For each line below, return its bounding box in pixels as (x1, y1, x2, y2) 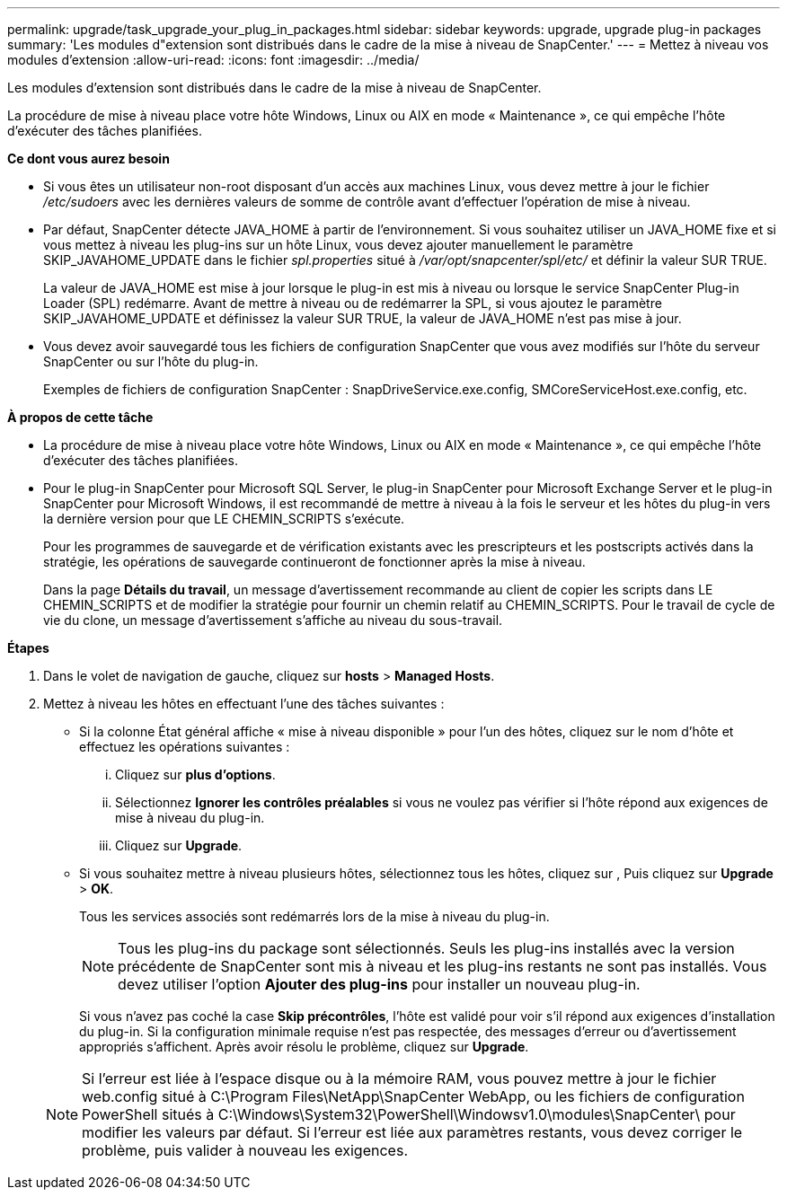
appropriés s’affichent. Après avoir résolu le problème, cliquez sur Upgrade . (79, 1039, 529, 1054)
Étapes (7, 640, 49, 656)
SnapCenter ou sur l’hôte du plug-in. (43, 354, 259, 369)
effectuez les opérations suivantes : (79, 739, 290, 754)
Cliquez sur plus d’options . (115, 767, 276, 782)
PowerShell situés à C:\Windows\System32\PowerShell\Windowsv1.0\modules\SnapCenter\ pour (82, 1105, 736, 1123)
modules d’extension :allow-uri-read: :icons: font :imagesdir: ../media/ (7, 52, 420, 67)
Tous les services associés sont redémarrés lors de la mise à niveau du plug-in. (79, 909, 550, 924)
